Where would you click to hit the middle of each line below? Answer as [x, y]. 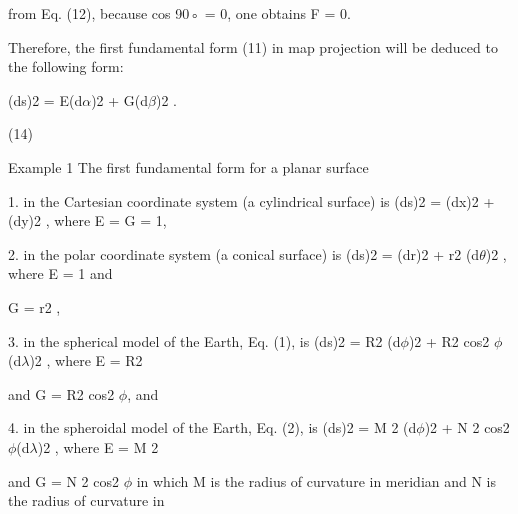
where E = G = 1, [110, 220]
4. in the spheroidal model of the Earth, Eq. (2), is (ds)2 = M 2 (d [212, 427]
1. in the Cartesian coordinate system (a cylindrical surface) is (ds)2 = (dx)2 [243, 200]
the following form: [66, 66]
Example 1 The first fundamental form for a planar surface [188, 166]
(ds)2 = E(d [45, 99]
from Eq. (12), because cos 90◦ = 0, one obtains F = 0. [179, 13]
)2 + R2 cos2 [449, 340]
